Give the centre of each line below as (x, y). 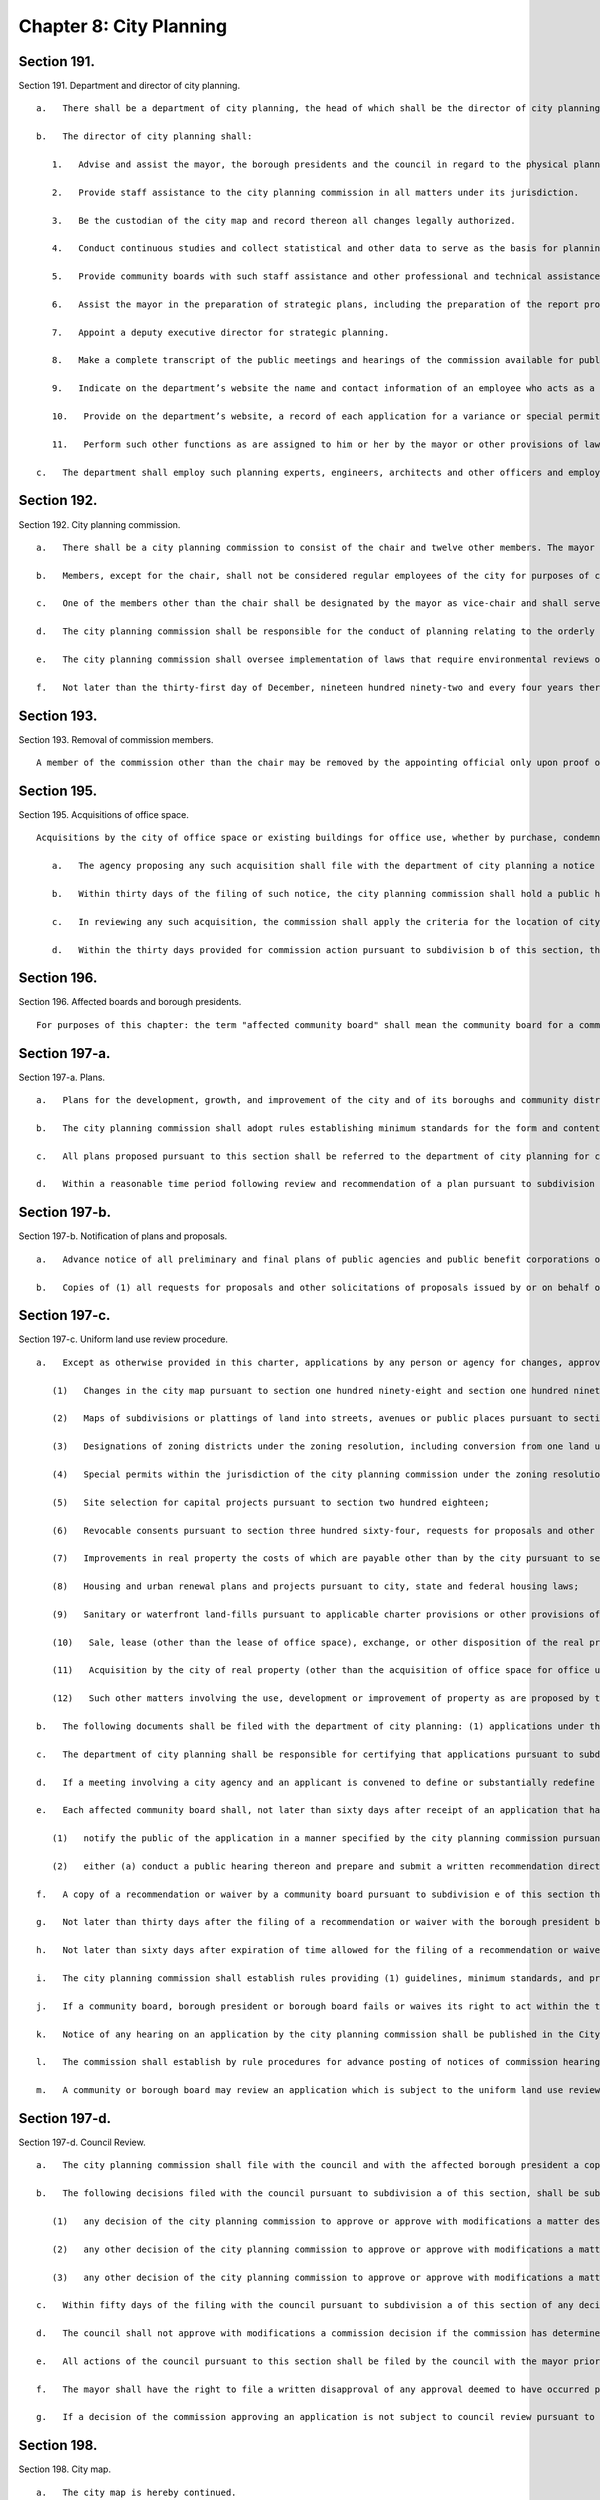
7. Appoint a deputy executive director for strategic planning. (220, 332)
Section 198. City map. (65, 2469)
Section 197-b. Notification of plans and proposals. (123, 1236)
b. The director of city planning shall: (144, 136)
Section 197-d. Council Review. (82, 2142)
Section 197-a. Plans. (61, 1077)
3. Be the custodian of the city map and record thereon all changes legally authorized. (284, 220)
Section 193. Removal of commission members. (116, 739)
